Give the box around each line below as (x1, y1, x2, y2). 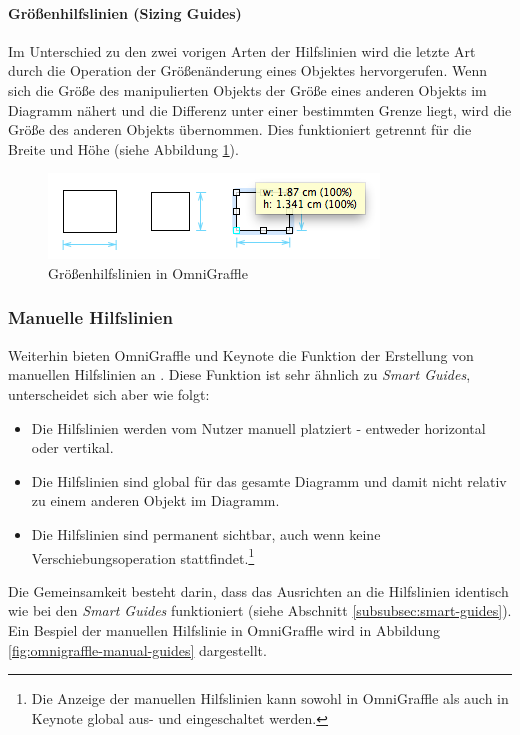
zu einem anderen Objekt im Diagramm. (31, 490, 280, 511)
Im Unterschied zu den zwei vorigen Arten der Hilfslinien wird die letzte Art (8, 40, 476, 61)
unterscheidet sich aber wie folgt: (8, 383, 210, 404)
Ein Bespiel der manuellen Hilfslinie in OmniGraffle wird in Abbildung (8, 619, 441, 640)
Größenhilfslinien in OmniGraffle (48, 262, 248, 283)
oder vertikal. (31, 437, 114, 458)
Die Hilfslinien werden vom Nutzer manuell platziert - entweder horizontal (31, 417, 486, 438)
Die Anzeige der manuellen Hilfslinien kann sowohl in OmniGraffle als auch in (31, 688, 509, 709)
